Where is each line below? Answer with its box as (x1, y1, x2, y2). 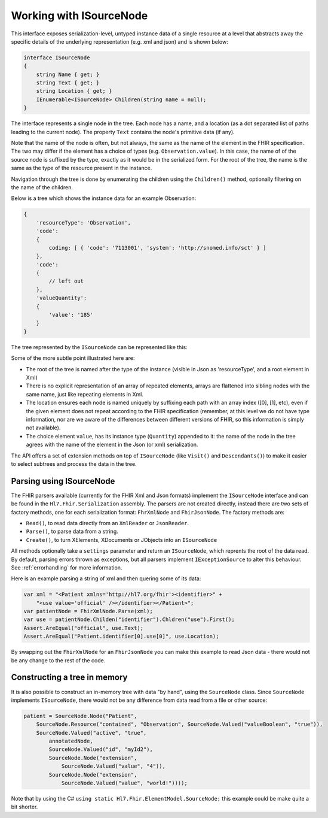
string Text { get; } (36, 80, 100, 86)
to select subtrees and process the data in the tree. (11, 460, 137, 467)
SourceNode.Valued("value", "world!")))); (61, 780, 188, 787)
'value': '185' (48, 311, 94, 319)
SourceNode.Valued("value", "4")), (61, 763, 165, 769)
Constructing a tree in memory (11, 672, 128, 683)
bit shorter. (11, 803, 38, 811)
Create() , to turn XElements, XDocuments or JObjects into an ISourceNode (26, 536, 217, 543)
